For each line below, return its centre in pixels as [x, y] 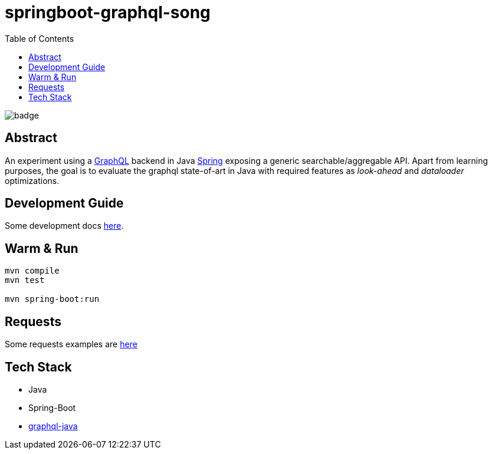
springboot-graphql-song [108, 12]
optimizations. [32, 180]
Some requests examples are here [71, 344]
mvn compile [32, 271]
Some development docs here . [64, 226]
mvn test [25, 280]
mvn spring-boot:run [52, 299]
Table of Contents [40, 38]
